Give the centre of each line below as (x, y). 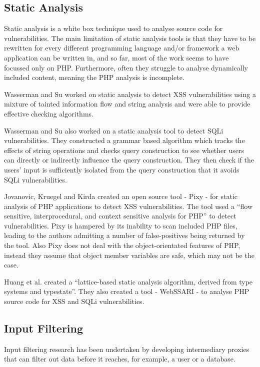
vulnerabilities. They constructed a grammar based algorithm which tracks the (124, 140)
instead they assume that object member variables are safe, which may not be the (129, 255)
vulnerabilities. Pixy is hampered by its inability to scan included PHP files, (121, 225)
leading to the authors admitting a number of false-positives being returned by (124, 235)
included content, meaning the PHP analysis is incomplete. (94, 77)
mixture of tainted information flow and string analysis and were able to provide (127, 104)
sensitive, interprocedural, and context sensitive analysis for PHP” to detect (120, 216)
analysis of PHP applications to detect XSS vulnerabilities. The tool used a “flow (128, 206)
